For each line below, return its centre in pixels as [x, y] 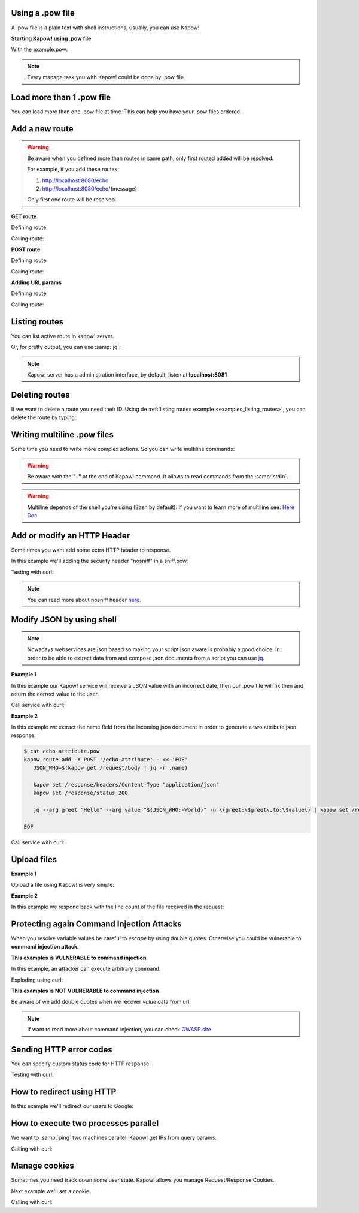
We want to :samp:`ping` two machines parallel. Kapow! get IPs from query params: [114, 1138]
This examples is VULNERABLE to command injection [79, 958]
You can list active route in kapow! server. [63, 336]
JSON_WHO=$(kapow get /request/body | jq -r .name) [110, 768]
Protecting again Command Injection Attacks [96, 924]
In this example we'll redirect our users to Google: [72, 1106]
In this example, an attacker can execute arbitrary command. [86, 969]
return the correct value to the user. [55, 694]
